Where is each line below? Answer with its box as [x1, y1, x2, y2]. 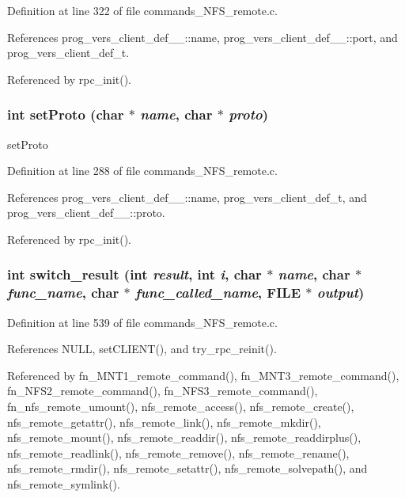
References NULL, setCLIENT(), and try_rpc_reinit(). [7, 340, 277, 357]
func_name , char [7, 283, 119, 302]
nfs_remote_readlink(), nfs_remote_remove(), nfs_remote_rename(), [7, 444, 350, 461]
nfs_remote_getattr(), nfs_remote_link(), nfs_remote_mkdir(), [7, 413, 321, 430]
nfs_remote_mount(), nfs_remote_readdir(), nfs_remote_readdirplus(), [7, 429, 361, 446]
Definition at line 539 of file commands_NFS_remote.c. [7, 314, 278, 330]
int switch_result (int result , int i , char [7, 264, 262, 284]
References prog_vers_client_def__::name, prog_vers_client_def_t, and [7, 188, 367, 205]
